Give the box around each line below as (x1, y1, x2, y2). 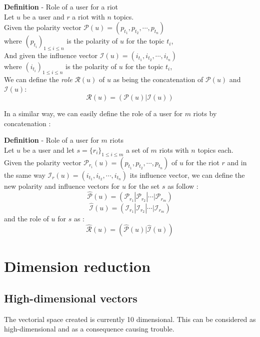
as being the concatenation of (113, 74, 203, 84)
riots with (159, 144, 189, 155)
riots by (193, 108, 217, 118)
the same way (4, 169, 45, 180)
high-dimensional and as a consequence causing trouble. (4, 323, 174, 334)
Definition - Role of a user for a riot (4, 2, 118, 12)
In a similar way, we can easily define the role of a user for (4, 108, 182, 118)
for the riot (185, 157, 219, 167)
